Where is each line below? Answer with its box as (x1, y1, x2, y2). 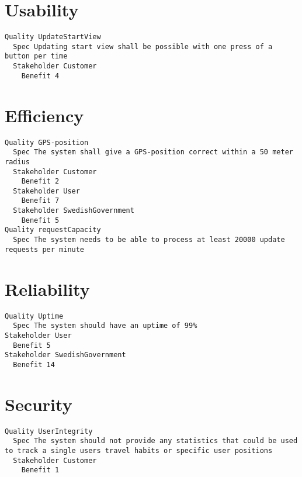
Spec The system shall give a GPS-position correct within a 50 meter (13, 148, 293, 157)
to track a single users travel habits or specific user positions (5, 446, 273, 455)
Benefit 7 (21, 196, 60, 205)
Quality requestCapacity (5, 226, 101, 234)
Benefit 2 (21, 177, 60, 186)
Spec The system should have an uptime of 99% (13, 322, 197, 330)
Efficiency (5, 103, 84, 127)
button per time (5, 52, 68, 61)
